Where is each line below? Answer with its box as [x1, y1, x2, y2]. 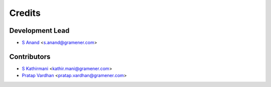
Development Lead [9, 26, 70, 35]
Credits [9, 7, 41, 18]
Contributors [9, 52, 51, 61]
